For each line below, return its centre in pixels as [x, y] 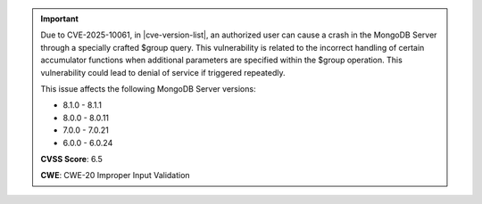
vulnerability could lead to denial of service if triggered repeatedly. [163, 72]
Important [60, 19]
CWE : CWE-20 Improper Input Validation [116, 175]
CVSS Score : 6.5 [71, 159]
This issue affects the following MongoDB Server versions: [148, 88]
